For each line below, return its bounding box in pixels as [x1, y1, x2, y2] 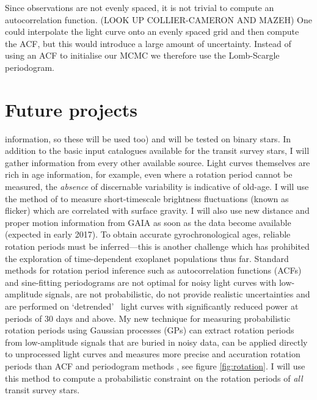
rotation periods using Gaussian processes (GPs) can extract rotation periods [5, 324, 294, 336]
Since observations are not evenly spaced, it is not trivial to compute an [5, 1, 274, 13]
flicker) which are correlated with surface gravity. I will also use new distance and [5, 204, 310, 217]
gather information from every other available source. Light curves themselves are [5, 156, 310, 169]
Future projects [5, 96, 137, 122]
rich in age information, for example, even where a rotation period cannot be [5, 168, 293, 181]
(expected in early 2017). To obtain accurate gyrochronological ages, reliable [5, 228, 291, 241]
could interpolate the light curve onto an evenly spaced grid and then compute [5, 25, 299, 38]
